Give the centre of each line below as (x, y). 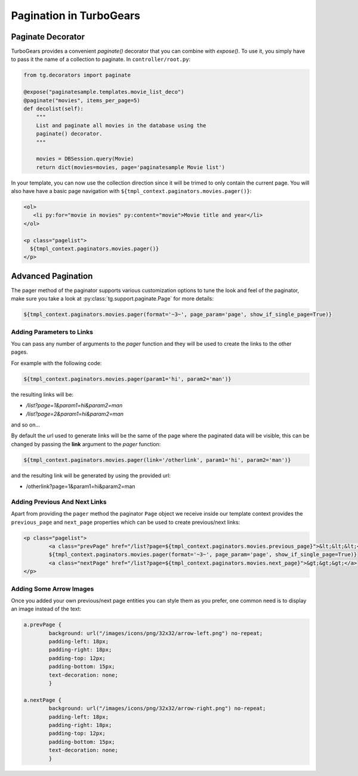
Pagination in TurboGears (75, 16)
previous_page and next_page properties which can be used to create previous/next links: (126, 522)
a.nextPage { (43, 700)
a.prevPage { (43, 625)
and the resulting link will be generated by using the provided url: (91, 476)
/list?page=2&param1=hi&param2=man (75, 414)
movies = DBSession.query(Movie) (85, 159)
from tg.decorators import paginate (77, 75)
